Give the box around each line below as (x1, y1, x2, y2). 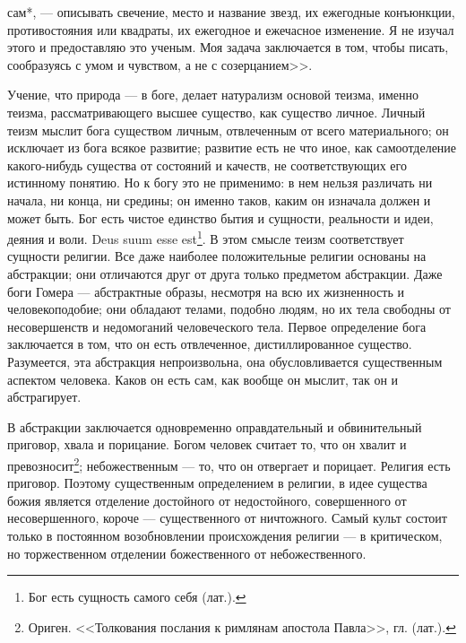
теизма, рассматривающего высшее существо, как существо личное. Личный (7, 102, 426, 121)
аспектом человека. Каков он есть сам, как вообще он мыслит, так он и (7, 369, 399, 388)
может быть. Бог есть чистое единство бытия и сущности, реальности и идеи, (7, 208, 434, 227)
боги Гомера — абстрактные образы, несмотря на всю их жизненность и (7, 282, 404, 300)
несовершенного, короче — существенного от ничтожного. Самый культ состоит (7, 508, 447, 527)
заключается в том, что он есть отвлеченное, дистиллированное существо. (7, 335, 412, 353)
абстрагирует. (7, 387, 82, 406)
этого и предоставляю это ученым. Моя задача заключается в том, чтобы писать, (7, 38, 449, 56)
